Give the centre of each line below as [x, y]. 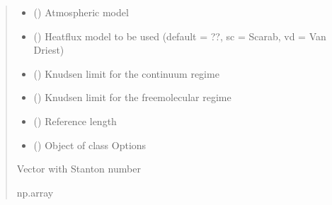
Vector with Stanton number [79, 169]
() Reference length [75, 121]
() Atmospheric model [81, 12]
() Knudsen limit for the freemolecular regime [132, 97]
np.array [35, 192]
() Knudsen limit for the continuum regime [126, 73]
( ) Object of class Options [90, 145]
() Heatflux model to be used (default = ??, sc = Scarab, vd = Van [180, 36]
